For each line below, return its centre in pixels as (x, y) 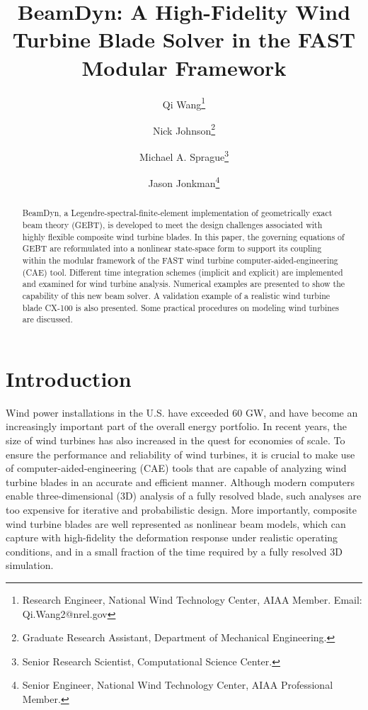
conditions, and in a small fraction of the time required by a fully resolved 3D (174, 551)
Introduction (69, 378)
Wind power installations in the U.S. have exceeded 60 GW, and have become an (182, 412)
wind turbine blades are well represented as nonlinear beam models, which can (176, 523)
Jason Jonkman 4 (184, 182)
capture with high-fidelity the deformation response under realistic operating (172, 537)
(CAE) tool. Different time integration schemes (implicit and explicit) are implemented (183, 272)
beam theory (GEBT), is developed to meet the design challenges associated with (172, 224)
